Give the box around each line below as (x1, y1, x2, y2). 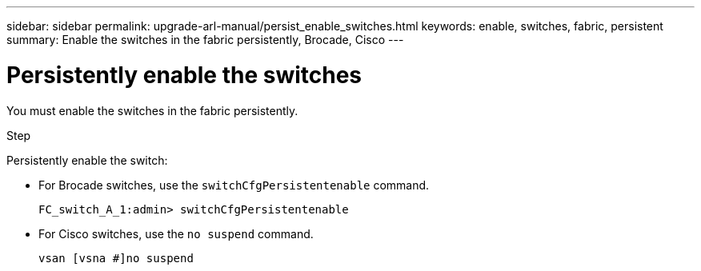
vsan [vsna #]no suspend (38, 251, 194, 265)
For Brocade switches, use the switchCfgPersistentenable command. (38, 177, 430, 192)
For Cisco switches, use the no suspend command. (38, 226, 314, 241)
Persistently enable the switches (6, 61, 363, 89)
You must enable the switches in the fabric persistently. (6, 103, 298, 118)
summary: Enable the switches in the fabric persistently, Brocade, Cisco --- (6, 33, 404, 46)
